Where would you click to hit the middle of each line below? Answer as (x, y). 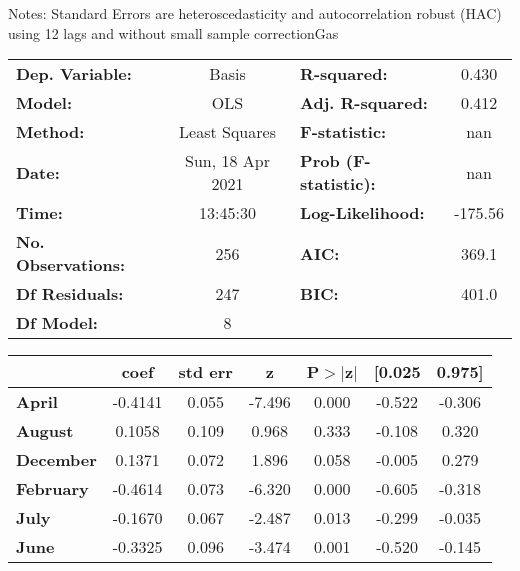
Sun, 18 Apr (227, 161)
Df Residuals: (70, 294)
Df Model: (57, 323)
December (56, 460)
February (52, 489)
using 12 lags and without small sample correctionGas (173, 32)
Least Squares (227, 132)
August (45, 431)
